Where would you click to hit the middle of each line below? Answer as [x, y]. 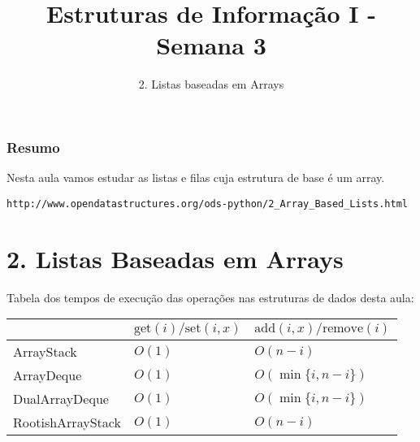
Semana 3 [211, 45]
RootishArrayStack [67, 422]
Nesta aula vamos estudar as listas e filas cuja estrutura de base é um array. [196, 178]
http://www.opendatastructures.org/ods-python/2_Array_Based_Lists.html [207, 204]
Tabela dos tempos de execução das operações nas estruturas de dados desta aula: [210, 297]
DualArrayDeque [61, 399]
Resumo [33, 147]
